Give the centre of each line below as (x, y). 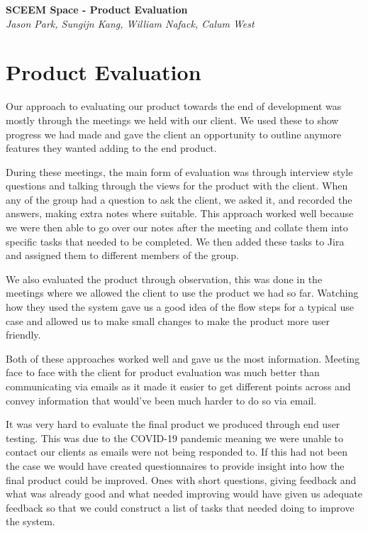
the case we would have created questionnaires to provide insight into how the (175, 465)
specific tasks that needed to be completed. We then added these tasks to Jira (175, 241)
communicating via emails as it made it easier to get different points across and (178, 386)
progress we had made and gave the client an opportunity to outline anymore (174, 134)
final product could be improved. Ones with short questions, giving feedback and (181, 479)
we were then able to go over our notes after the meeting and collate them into (177, 227)
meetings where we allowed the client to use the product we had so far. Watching (182, 293)
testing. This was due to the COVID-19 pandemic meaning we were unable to (175, 438)
